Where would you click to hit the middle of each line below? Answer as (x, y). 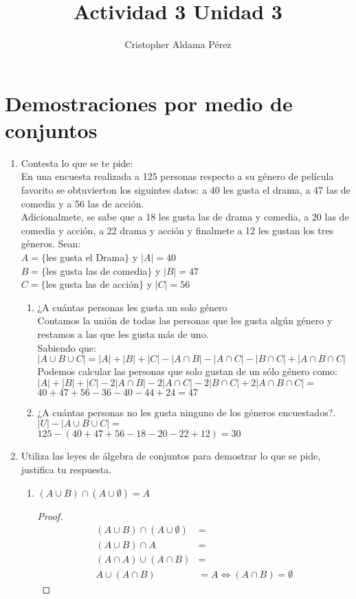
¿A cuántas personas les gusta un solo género (132, 307)
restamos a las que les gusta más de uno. (123, 334)
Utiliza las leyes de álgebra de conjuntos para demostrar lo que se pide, (171, 456)
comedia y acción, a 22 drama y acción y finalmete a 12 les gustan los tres (177, 230)
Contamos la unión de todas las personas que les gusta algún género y (185, 320)
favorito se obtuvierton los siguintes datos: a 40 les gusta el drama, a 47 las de (186, 190)
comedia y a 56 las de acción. (82, 203)
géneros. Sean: (51, 244)
